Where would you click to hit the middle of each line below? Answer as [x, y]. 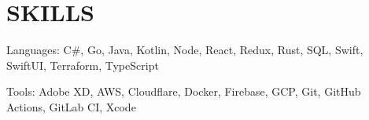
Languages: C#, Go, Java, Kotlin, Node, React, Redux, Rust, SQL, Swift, [185, 50]
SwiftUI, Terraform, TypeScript [83, 65]
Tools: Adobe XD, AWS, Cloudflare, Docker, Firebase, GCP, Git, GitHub [184, 91]
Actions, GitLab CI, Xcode [71, 106]
